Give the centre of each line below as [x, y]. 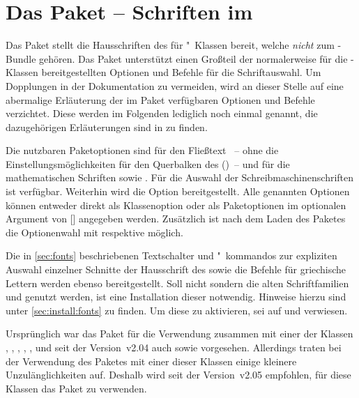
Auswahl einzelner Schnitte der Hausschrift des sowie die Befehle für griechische [176, 269]
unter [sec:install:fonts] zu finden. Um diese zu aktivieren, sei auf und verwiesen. [177, 310]
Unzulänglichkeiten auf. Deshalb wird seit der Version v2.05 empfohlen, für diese [178, 375]
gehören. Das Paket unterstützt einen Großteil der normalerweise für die [193, 58]
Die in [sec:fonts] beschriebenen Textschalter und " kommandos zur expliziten [171, 255]
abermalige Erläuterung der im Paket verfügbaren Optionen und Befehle [160, 99]
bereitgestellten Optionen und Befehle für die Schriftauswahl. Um [181, 72]
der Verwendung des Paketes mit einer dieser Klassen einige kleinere [151, 361]
